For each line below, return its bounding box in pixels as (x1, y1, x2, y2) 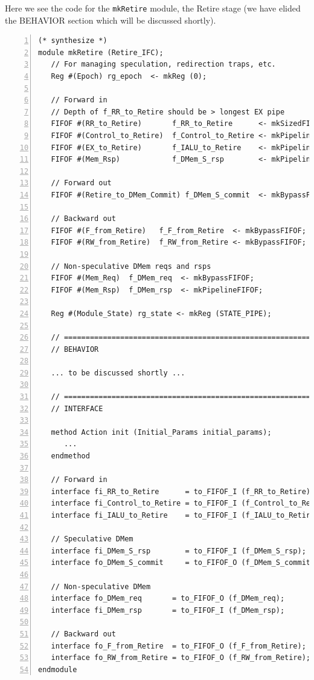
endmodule (38, 665, 77, 674)
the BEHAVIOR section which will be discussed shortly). (5, 13, 216, 26)
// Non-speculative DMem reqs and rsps (51, 262, 211, 271)
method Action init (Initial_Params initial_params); (51, 427, 272, 437)
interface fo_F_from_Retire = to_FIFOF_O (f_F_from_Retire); (51, 641, 306, 650)
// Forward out (51, 179, 112, 188)
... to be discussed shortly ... (51, 368, 185, 377)
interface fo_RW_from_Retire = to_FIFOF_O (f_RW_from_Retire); (51, 653, 311, 662)
